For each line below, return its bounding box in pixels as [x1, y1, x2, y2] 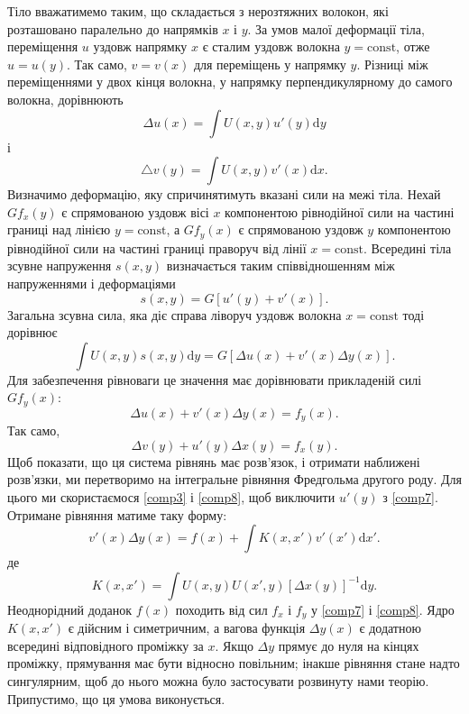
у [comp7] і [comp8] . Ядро [310, 600, 455, 618]
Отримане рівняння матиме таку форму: [7, 505, 227, 524]
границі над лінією [7, 220, 111, 239]
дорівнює [7, 323, 58, 342]
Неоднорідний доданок [7, 600, 133, 618]
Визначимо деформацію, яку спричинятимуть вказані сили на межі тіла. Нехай [7, 185, 441, 204]
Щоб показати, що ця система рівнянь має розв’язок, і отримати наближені [7, 452, 420, 471]
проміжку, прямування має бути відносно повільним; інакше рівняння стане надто [7, 654, 460, 673]
